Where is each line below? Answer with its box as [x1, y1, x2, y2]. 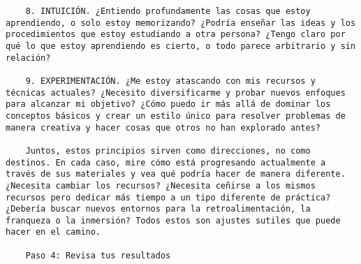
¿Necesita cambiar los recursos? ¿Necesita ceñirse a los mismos [6, 180, 316, 191]
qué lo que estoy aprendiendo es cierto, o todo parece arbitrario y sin [6, 41, 356, 51]
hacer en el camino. [6, 227, 101, 237]
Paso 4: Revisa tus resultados [25, 250, 171, 261]
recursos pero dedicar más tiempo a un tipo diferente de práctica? [6, 192, 331, 203]
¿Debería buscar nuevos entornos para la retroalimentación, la [6, 204, 311, 214]
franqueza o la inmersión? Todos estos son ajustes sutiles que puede [6, 215, 341, 226]
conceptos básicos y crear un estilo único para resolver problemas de [6, 110, 346, 121]
